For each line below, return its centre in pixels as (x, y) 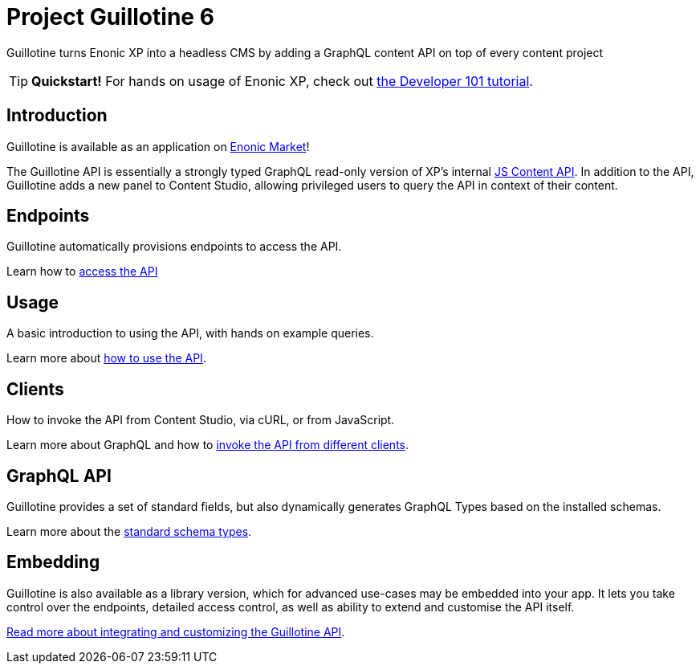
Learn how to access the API (82, 272)
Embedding (53, 562)
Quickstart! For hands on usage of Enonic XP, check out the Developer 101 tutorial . (282, 81)
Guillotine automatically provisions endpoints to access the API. (174, 247)
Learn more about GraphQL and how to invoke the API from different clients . (208, 445)
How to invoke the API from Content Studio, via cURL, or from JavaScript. (201, 420)
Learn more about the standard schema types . (129, 531)
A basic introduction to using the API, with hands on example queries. (190, 333)
